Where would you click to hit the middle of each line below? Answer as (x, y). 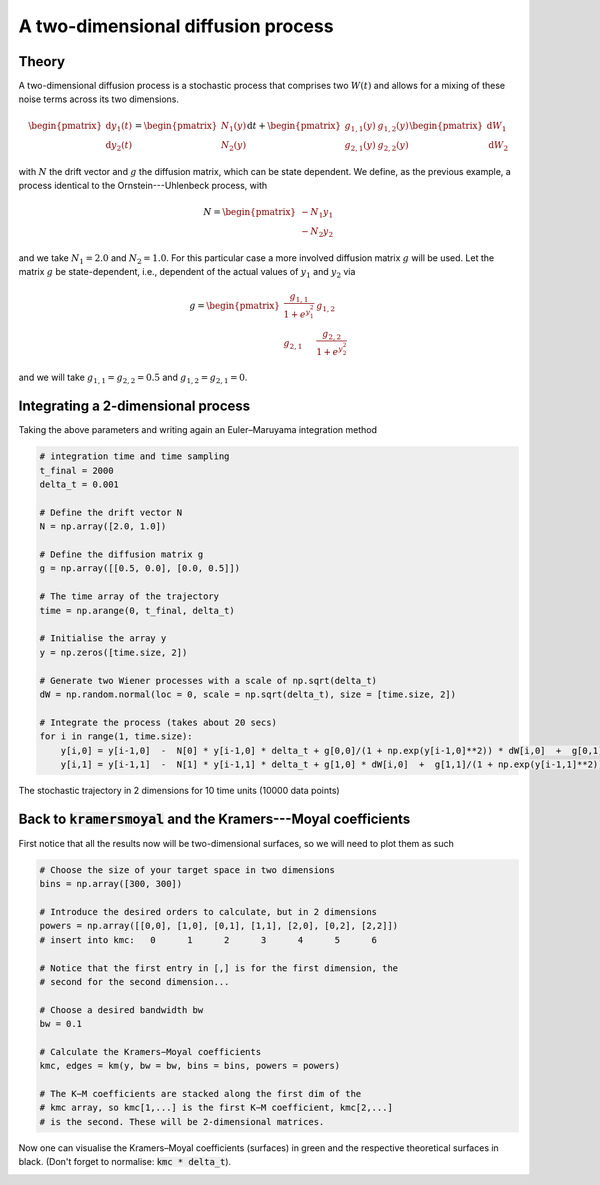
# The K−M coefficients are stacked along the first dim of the (200, 1094)
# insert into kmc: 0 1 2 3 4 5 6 (208, 939)
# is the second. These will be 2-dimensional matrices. (182, 1121)
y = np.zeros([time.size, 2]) (113, 652)
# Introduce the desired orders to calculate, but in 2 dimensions (208, 911)
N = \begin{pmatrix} (250, 211)
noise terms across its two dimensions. (99, 99)
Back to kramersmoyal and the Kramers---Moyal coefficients (214, 818)
